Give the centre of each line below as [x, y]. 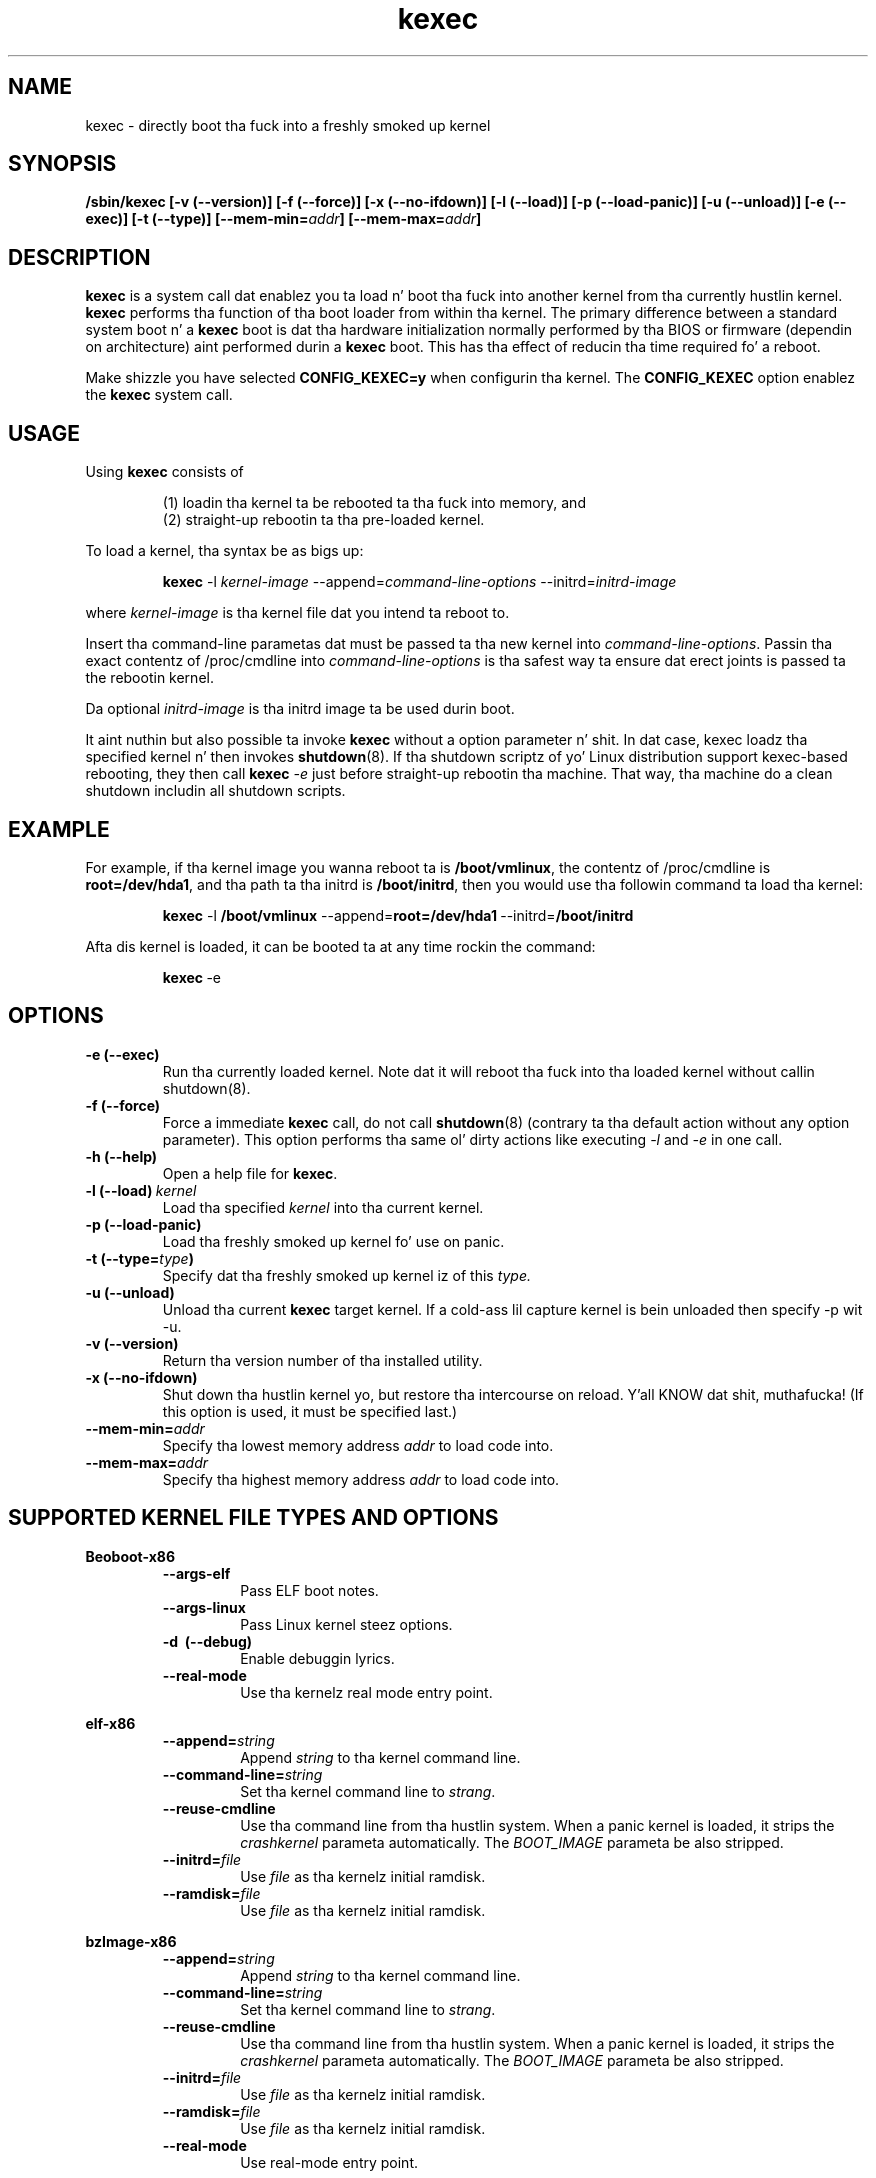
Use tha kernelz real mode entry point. [366, 1692]
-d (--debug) [207, 1641]
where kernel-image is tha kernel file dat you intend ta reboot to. [297, 613]
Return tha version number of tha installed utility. [322, 1360]
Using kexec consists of [164, 472]
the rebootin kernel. [149, 678]
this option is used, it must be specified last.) [310, 1411]
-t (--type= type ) [139, 1258]
